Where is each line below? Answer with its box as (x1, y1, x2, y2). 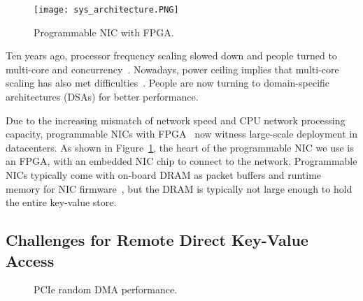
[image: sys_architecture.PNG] (34, 5, 179, 15)
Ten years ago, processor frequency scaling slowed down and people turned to (6, 48, 337, 63)
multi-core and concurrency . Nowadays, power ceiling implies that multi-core (6, 61, 339, 76)
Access (6, 249, 55, 271)
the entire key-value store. (6, 195, 117, 210)
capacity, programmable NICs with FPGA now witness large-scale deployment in (6, 126, 357, 141)
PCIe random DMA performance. (34, 282, 178, 297)
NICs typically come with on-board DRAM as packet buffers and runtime (6, 168, 322, 182)
